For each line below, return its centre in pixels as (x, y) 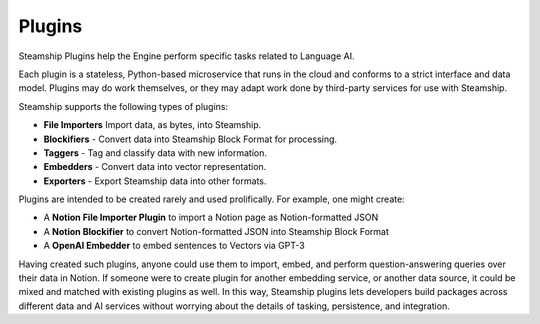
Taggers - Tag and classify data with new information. (155, 152)
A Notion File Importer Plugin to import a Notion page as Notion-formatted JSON (211, 217)
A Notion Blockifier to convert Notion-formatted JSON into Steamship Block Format (216, 231)
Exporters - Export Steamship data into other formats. (155, 181)
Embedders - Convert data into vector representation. (155, 167)
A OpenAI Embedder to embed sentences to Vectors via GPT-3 (174, 246)
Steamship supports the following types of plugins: (123, 106)
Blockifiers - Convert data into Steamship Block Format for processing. (190, 139)
